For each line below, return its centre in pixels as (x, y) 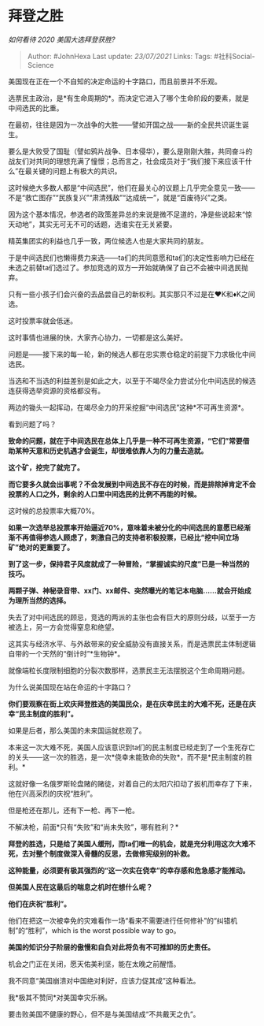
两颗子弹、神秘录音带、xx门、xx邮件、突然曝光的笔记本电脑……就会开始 (126, 590)
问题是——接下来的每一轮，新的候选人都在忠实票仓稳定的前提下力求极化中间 (132, 354)
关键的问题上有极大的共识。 (77, 171)
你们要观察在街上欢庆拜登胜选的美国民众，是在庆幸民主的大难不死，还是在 (128, 704)
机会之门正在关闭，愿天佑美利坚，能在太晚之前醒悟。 (94, 964)
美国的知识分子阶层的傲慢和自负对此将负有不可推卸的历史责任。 (111, 947)
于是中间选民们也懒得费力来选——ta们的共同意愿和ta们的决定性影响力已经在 (132, 258)
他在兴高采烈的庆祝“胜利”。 (53, 794)
